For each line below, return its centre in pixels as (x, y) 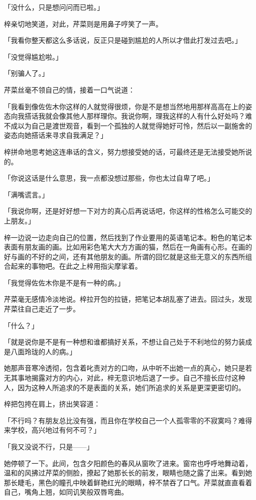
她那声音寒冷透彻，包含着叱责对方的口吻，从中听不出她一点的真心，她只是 (125, 368)
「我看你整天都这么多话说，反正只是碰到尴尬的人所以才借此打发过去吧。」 (123, 40)
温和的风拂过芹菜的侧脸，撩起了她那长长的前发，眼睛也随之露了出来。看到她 (128, 473)
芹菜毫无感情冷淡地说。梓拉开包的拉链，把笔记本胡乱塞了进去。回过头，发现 (128, 299)
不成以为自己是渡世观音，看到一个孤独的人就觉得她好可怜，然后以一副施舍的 (128, 125)
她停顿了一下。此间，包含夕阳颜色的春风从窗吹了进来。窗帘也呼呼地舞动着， (128, 463)
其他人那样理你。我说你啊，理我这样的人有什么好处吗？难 (159, 116)
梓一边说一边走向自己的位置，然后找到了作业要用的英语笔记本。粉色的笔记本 (128, 237)
